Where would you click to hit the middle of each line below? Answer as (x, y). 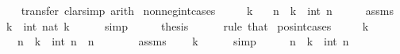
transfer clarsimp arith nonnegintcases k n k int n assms (207, 10)
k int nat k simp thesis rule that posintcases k (187, 25)
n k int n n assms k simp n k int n (183, 41)
